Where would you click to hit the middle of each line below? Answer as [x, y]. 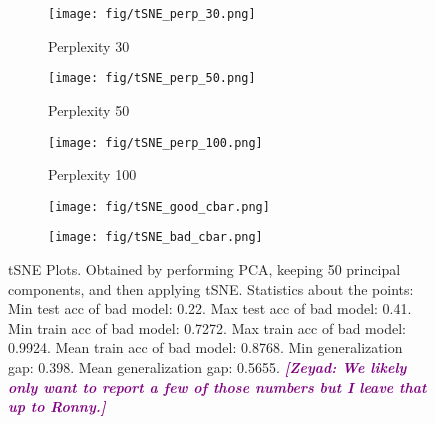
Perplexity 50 [89, 109]
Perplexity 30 [89, 45]
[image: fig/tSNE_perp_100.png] [155, 142]
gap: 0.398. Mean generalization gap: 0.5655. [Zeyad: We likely [207, 367]
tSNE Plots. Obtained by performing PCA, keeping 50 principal [204, 269]
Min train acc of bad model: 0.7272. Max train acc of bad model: [207, 327]
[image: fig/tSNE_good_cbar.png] [159, 206]
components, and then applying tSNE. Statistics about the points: [211, 288]
